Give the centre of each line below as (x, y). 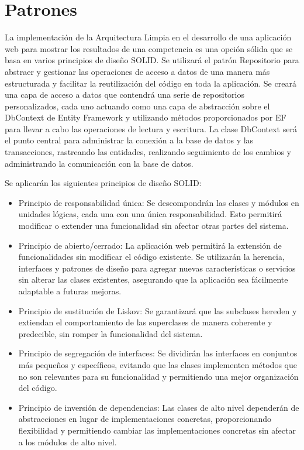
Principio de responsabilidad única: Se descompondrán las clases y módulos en (159, 202)
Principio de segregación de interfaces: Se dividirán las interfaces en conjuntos (158, 353)
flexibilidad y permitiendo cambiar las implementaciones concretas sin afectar (157, 430)
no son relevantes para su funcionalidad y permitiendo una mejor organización (158, 376)
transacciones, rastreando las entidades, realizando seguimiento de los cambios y (148, 152)
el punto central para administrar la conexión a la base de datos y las (129, 140)
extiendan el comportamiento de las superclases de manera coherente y (145, 322)
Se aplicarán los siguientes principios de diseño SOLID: (103, 183)
